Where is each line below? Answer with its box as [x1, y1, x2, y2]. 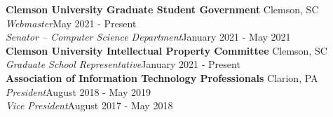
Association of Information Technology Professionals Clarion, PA [6, 70, 318, 85]
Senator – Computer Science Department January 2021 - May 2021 [6, 29, 291, 44]
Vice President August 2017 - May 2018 [6, 98, 173, 113]
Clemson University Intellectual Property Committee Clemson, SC [6, 43, 327, 57]
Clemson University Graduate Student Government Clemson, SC [6, 2, 319, 16]
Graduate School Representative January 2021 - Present [6, 57, 240, 71]
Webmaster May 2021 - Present [6, 15, 137, 30]
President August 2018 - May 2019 [6, 84, 151, 99]
